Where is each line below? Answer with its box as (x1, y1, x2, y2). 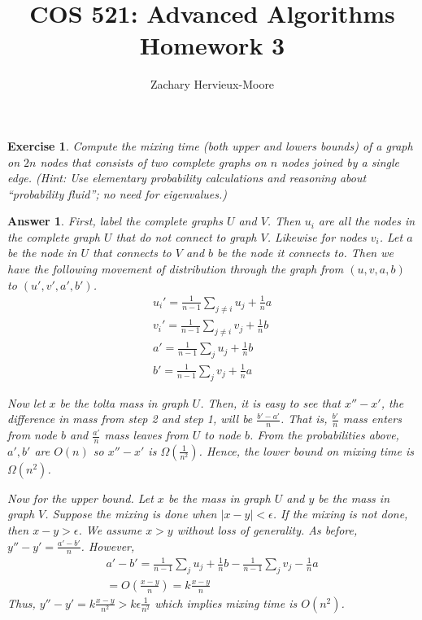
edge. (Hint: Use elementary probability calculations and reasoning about (7, 169, 367, 186)
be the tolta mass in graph (59, 394, 189, 411)
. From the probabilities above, (250, 426, 399, 443)
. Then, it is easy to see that (200, 394, 341, 411)
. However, (80, 537, 135, 554)
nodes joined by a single (281, 153, 400, 170)
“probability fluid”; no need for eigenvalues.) (7, 185, 227, 202)
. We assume (78, 522, 142, 539)
